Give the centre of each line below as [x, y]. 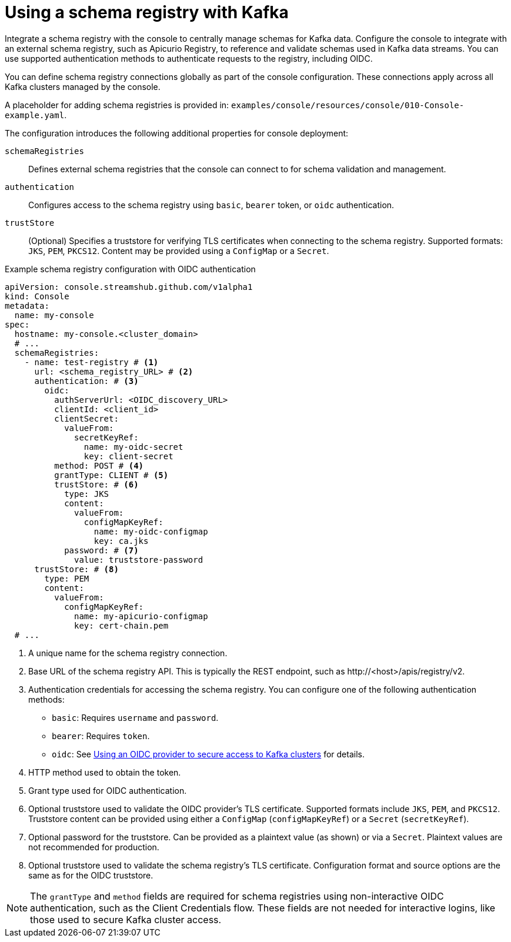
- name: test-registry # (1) [91, 362]
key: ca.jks [121, 541]
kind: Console [37, 296]
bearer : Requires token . [101, 736]
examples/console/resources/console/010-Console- [348, 105]
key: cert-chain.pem [121, 625]
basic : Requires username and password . [135, 717]
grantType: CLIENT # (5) [111, 475]
